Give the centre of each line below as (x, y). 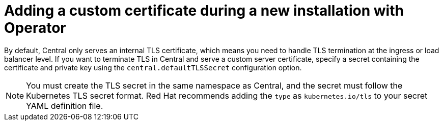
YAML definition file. (65, 106)
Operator (35, 28)
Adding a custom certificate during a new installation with (204, 11)
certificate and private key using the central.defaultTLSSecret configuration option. (153, 67)
